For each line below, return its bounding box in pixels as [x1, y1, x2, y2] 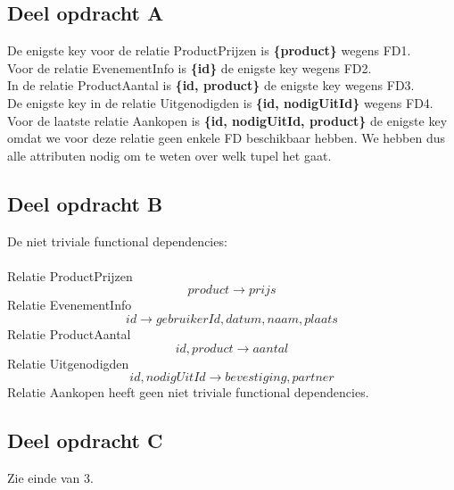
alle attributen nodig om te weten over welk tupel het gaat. [7, 145, 332, 164]
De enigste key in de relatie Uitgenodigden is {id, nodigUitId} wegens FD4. [7, 93, 433, 112]
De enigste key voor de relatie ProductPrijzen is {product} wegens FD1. [7, 41, 411, 60]
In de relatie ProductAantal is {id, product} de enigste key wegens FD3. [7, 76, 415, 95]
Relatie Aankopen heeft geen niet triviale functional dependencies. [7, 383, 369, 402]
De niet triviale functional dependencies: [7, 231, 227, 250]
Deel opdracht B [7, 189, 163, 217]
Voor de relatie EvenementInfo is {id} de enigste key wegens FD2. [7, 58, 372, 77]
